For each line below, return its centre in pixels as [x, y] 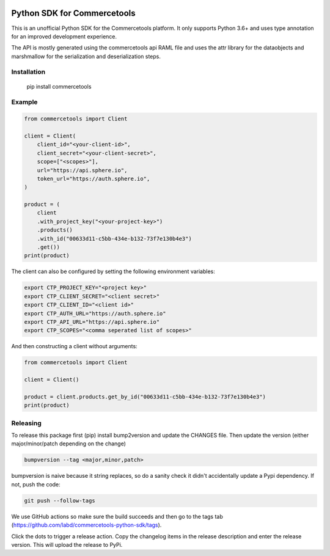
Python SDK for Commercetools [73, 13]
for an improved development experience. [64, 36]
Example [24, 102]
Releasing [27, 423]
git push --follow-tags [60, 500]
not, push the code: [36, 484]
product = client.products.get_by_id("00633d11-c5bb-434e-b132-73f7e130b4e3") [145, 397]
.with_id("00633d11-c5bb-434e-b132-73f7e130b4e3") [114, 239]
